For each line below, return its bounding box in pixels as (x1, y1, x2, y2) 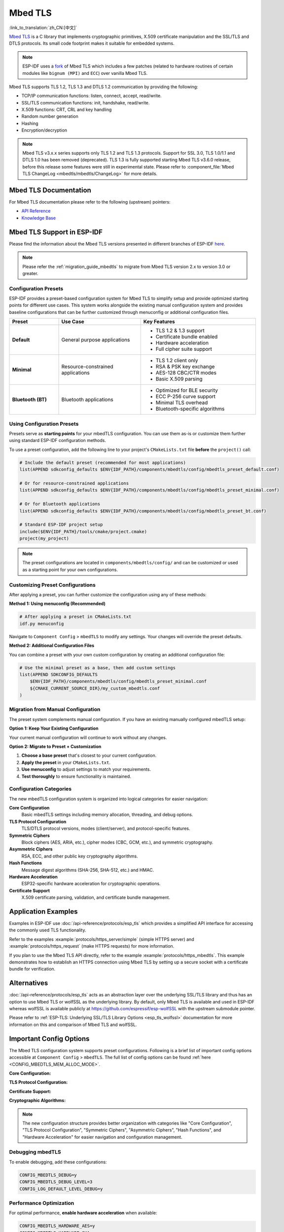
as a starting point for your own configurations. (22, 567, 118, 573)
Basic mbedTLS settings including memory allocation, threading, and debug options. (21, 812, 193, 818)
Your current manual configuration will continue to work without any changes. (9, 734, 167, 740)
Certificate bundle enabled (155, 333, 218, 340)
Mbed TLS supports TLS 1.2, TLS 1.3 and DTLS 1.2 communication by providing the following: (9, 84, 198, 90)
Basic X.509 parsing (155, 376, 203, 382)
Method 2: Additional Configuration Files (9, 643, 95, 649)
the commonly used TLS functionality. (9, 927, 86, 933)
